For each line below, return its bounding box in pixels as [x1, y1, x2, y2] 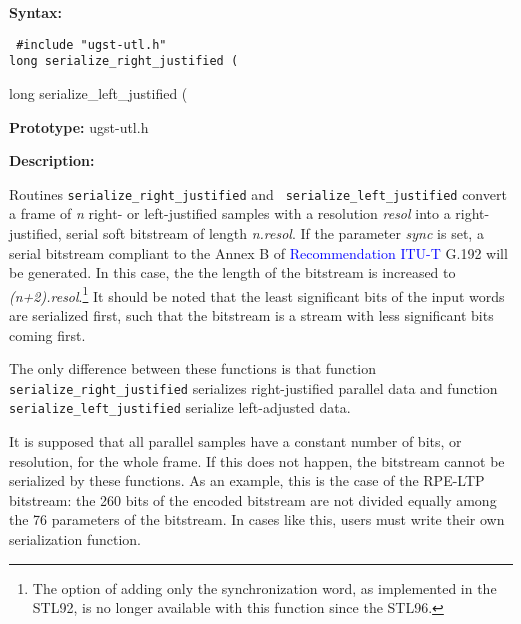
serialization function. [9, 529, 141, 550]
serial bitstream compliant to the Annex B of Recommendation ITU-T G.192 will [9, 242, 508, 263]
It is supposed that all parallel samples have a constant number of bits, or [9, 431, 462, 452]
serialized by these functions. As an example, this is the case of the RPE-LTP [9, 470, 485, 491]
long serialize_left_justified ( [9, 82, 188, 103]
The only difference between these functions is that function [9, 358, 376, 379]
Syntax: [9, 2, 62, 22]
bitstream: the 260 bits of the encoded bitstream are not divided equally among [9, 489, 497, 510]
